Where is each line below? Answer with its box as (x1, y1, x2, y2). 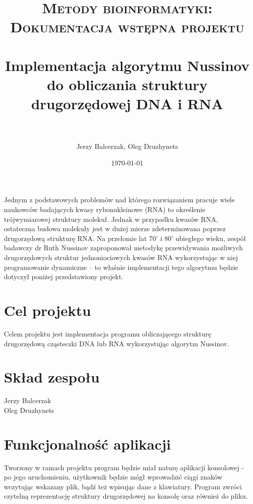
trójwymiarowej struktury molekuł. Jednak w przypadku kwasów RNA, (4, 214, 218, 224)
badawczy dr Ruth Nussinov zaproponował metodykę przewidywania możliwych (4, 242, 243, 253)
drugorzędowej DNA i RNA (31, 94, 224, 114)
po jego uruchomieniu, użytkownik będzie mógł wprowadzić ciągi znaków (4, 472, 223, 482)
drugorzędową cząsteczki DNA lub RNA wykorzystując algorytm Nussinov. (4, 338, 230, 348)
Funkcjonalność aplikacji (4, 433, 171, 454)
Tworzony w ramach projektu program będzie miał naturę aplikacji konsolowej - (4, 462, 244, 472)
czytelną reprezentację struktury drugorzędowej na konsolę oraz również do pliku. (4, 491, 248, 501)
